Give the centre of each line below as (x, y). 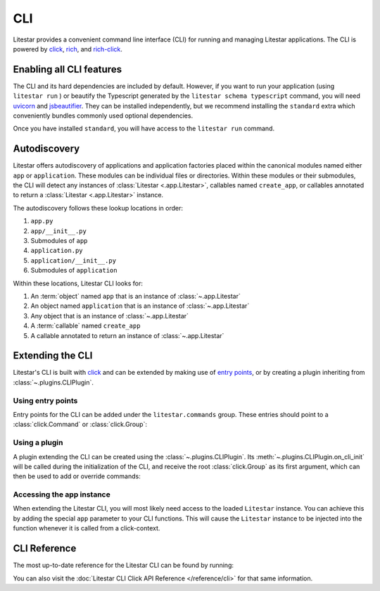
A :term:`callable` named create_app (85, 326)
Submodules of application (74, 270)
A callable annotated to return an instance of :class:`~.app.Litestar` (127, 335)
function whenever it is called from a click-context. (87, 528)
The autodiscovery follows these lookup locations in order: (98, 208)
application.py (57, 251)
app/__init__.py (59, 231)
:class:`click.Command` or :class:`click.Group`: (80, 424)
